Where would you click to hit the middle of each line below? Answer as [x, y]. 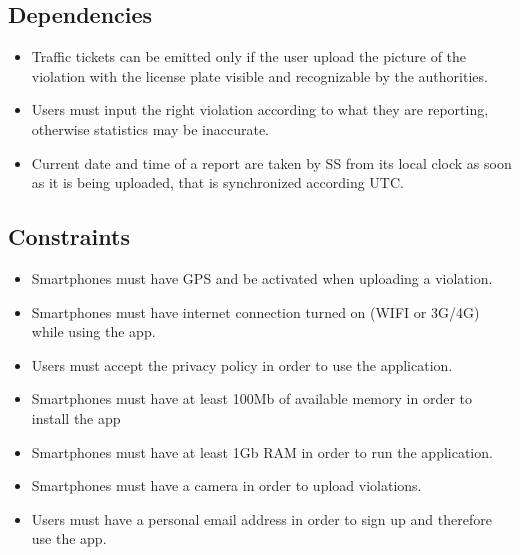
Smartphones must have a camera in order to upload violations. [226, 485]
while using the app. [93, 331]
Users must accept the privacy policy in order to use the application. [242, 364]
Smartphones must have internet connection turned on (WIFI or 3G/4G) [255, 311]
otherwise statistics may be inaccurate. [150, 128]
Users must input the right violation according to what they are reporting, [260, 109]
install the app [76, 417]
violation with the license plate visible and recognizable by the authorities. [259, 75]
